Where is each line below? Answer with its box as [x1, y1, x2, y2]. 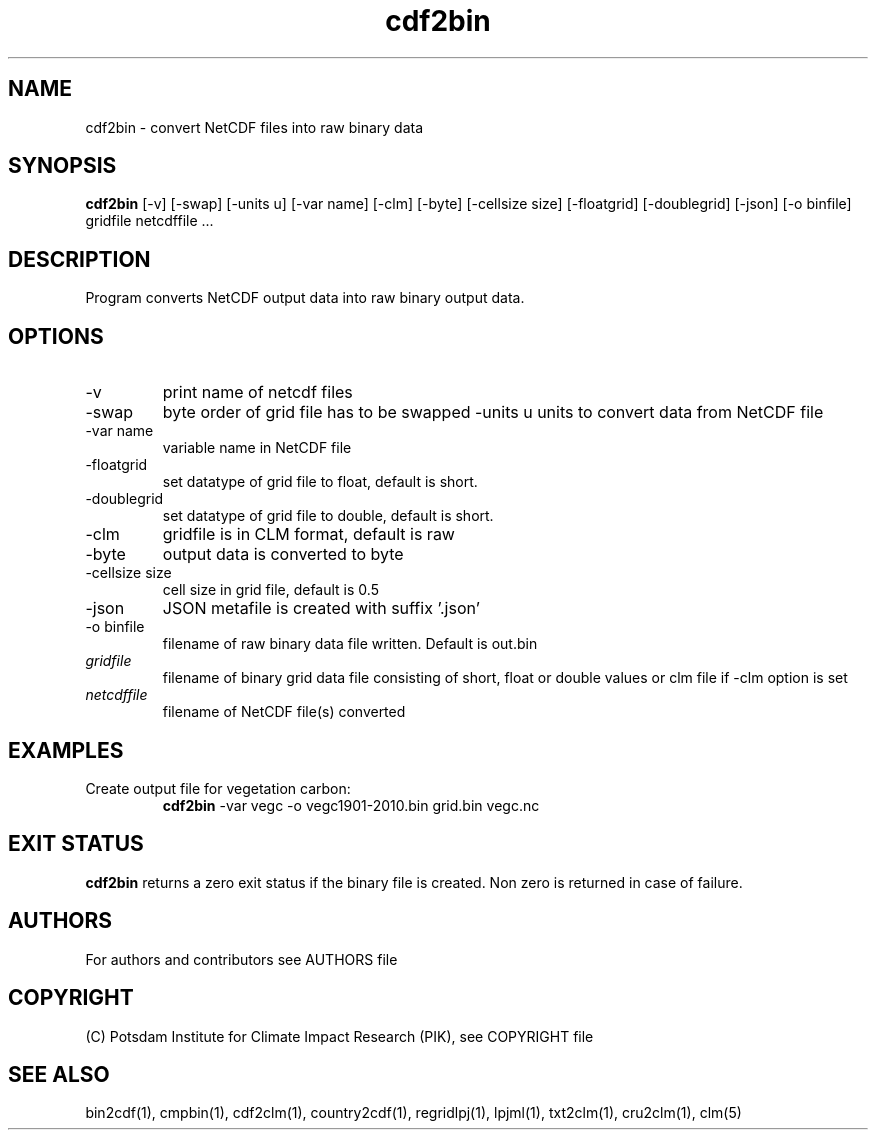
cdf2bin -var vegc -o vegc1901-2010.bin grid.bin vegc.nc [162, 796, 540, 814]
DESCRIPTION [8, 246, 151, 272]
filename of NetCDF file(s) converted [162, 703, 406, 721]
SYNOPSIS [8, 153, 117, 179]
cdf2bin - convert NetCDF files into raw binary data [85, 118, 424, 136]
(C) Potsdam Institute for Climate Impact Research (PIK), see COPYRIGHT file [85, 1027, 594, 1045]
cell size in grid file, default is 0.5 [162, 581, 379, 599]
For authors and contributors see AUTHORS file [85, 950, 398, 968]
